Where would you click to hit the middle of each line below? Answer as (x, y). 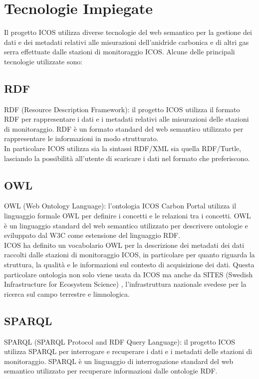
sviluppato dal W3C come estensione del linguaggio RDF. (92, 235)
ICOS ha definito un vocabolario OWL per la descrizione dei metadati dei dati (124, 245)
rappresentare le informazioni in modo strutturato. (81, 138)
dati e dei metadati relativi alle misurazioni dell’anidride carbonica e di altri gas (127, 42)
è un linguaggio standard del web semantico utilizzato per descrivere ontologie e (126, 225)
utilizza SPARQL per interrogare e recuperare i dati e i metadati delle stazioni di (128, 351)
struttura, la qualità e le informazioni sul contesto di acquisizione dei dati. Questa (129, 265)
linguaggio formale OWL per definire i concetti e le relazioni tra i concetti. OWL (128, 216)
